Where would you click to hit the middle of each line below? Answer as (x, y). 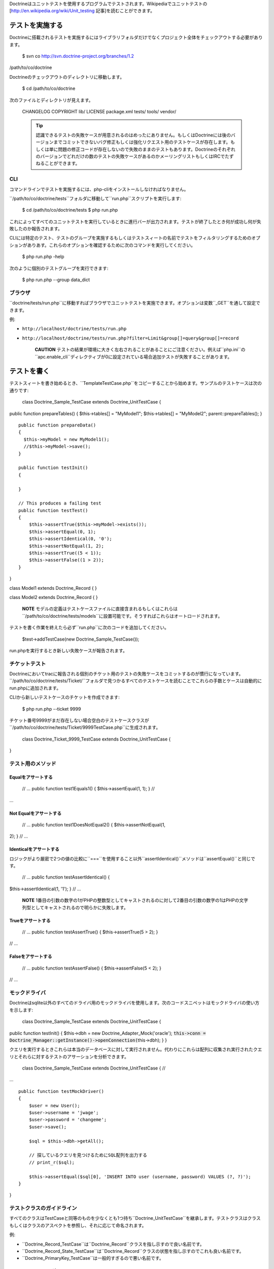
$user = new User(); (54, 1106)
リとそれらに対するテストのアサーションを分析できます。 (69, 1056)
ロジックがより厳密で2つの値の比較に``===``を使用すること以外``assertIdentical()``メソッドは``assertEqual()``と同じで (132, 858)
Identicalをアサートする (35, 849)
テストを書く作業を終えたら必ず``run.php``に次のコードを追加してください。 (89, 627)
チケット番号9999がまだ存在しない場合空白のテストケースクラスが (79, 720)
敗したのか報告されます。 (36, 229)
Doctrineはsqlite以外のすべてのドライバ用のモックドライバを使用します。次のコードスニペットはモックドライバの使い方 (134, 1003)
